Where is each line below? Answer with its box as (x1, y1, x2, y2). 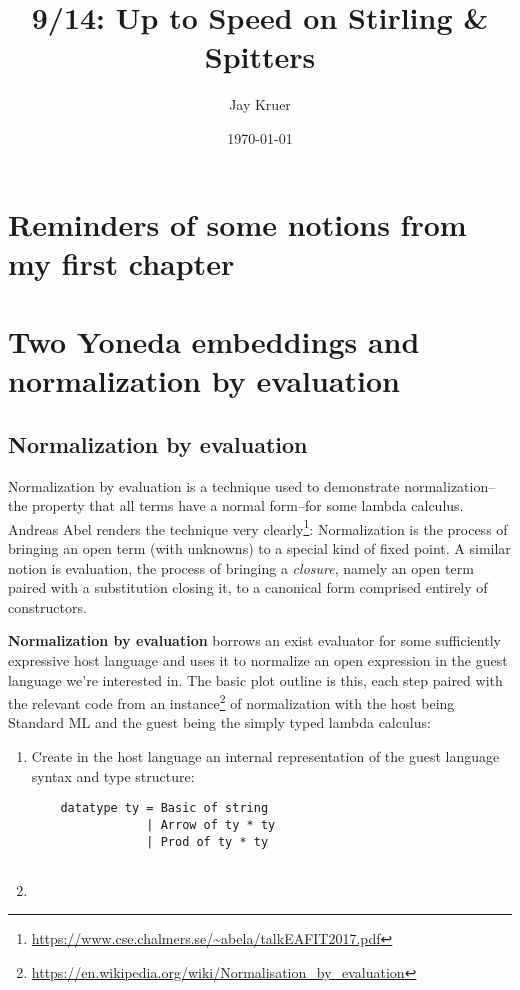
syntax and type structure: (31, 765, 195, 786)
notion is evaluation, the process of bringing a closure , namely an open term (8, 557, 474, 578)
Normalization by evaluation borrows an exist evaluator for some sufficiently (8, 630, 501, 651)
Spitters (204, 36, 316, 77)
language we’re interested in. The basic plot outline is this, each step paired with (8, 669, 503, 690)
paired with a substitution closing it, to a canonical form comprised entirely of (8, 577, 488, 598)
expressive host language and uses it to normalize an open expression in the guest (8, 650, 508, 671)
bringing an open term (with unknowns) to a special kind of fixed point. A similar (8, 538, 511, 559)
